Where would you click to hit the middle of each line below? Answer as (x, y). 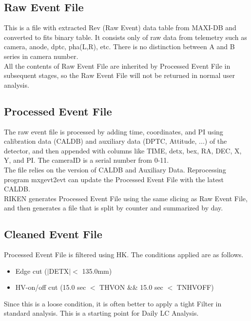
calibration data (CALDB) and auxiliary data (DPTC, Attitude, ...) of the (116, 141)
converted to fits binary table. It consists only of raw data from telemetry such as (125, 37)
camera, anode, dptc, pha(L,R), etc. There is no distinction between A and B (119, 47)
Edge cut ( (31, 271)
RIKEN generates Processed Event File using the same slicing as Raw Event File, (126, 198)
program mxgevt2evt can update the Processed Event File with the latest (114, 179)
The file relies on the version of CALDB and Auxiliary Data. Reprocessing (115, 169)
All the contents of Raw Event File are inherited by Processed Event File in (117, 66)
